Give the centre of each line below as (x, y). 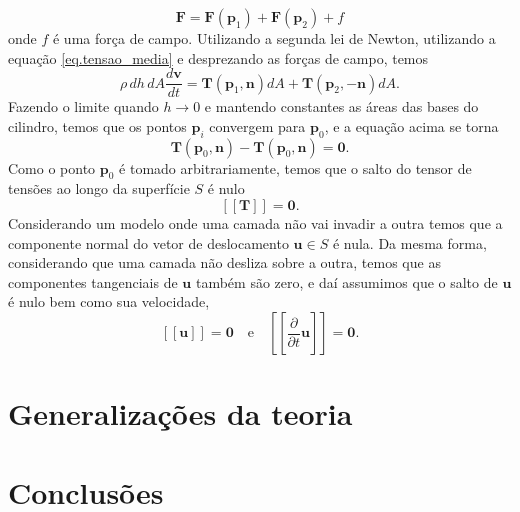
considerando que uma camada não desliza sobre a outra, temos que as (224, 262)
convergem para (257, 125)
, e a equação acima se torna (411, 125)
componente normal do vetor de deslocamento (148, 242)
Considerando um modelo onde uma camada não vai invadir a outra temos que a (255, 223)
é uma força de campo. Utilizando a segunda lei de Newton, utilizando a (274, 38)
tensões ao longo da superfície (99, 188)
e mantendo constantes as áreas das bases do (341, 106)
